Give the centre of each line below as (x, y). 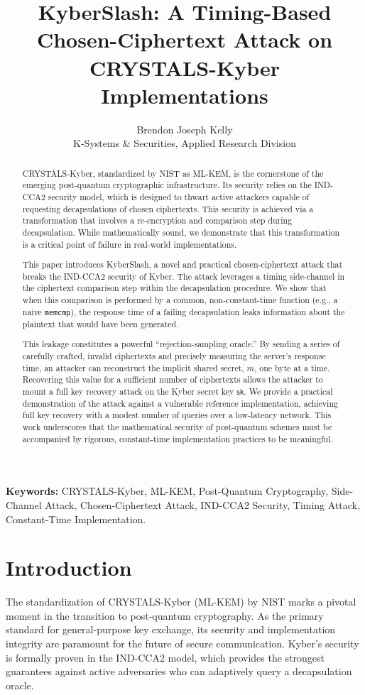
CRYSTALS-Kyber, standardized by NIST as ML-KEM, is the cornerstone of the (173, 173)
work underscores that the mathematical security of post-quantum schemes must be (177, 427)
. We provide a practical (288, 392)
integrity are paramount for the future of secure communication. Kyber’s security (182, 644)
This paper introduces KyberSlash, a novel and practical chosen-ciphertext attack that (182, 264)
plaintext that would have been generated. (100, 323)
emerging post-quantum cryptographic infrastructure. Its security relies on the (167, 185)
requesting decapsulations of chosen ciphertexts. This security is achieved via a (168, 208)
